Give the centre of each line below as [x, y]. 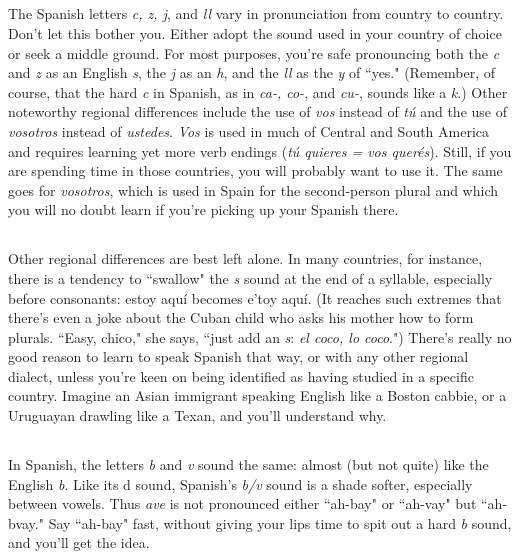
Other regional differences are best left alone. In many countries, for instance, [245, 258]
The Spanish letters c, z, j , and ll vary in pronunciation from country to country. [256, 13]
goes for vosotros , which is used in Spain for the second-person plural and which [253, 189]
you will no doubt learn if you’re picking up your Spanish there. [203, 209]
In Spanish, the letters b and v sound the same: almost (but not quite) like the [248, 464]
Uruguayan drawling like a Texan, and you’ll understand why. [197, 415]
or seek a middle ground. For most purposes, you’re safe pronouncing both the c [254, 52]
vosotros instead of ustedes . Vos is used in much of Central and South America [249, 130]
